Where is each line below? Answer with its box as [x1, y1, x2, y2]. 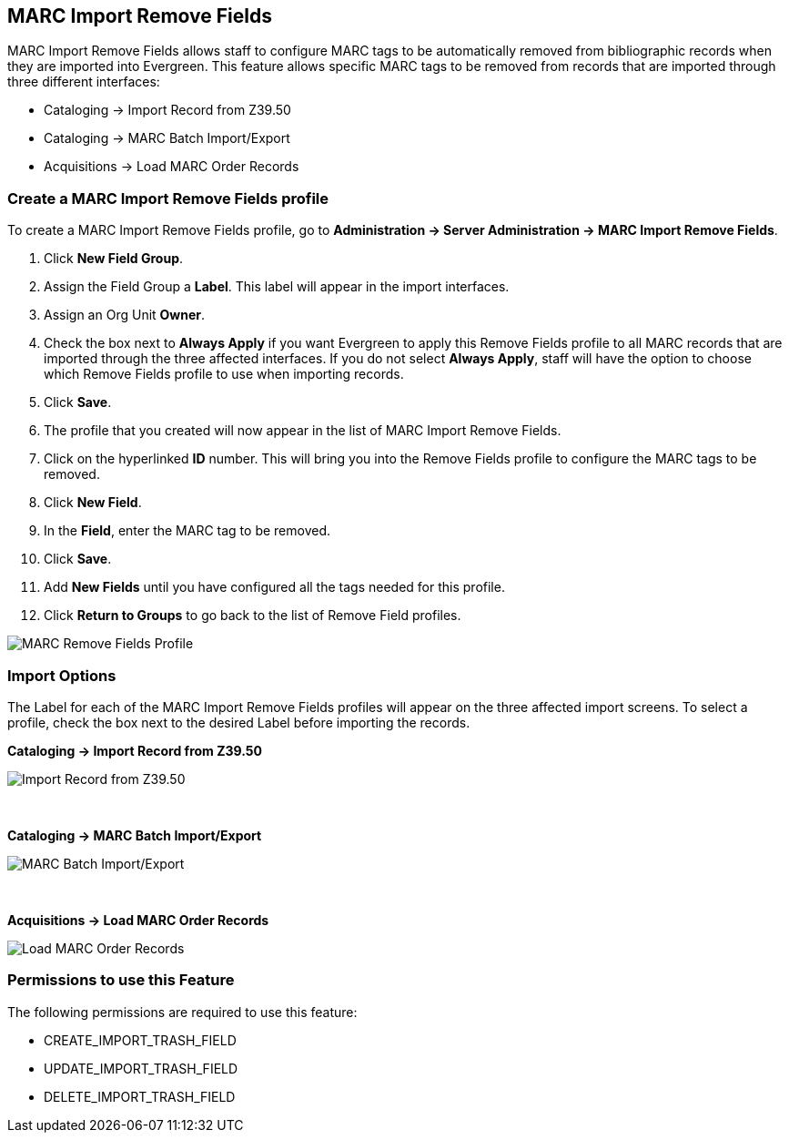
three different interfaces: [7, 74, 160, 90]
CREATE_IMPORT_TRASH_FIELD [44, 1032, 237, 1048]
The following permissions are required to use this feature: [7, 1003, 358, 1020]
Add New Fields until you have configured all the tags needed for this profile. [44, 579, 505, 595]
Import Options [7, 666, 116, 685]
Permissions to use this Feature [7, 971, 235, 990]
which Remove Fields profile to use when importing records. [44, 366, 404, 382]
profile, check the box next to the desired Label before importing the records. [7, 714, 470, 730]
